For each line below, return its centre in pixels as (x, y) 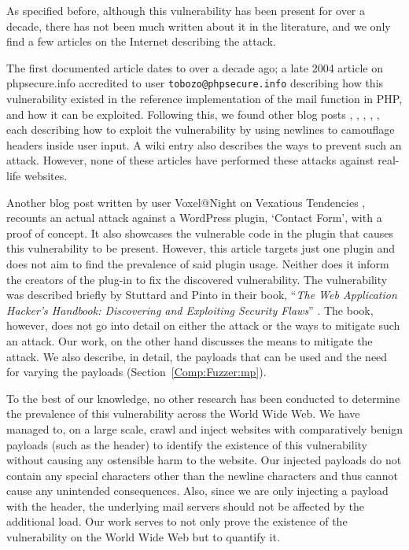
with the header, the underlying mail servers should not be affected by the (185, 506)
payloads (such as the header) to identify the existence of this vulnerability (187, 444)
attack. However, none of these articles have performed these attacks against (190, 160)
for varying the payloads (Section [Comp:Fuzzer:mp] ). (136, 372)
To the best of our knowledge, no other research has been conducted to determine (203, 398)
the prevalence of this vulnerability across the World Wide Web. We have (183, 413)
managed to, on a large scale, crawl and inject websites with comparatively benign (204, 428)
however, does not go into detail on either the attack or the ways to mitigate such (203, 325)
